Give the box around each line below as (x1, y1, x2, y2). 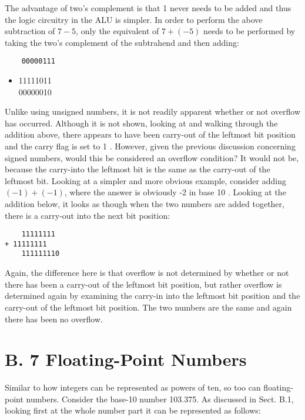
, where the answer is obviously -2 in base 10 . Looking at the (64, 186, 286, 198)
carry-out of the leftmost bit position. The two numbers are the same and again (5, 301, 292, 313)
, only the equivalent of (76, 25, 159, 37)
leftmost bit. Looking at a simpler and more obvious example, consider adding (5, 174, 286, 186)
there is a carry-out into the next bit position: (5, 209, 170, 221)
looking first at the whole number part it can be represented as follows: (5, 404, 261, 416)
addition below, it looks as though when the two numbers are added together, (5, 197, 284, 209)
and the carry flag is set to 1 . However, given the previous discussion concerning (5, 140, 296, 152)
